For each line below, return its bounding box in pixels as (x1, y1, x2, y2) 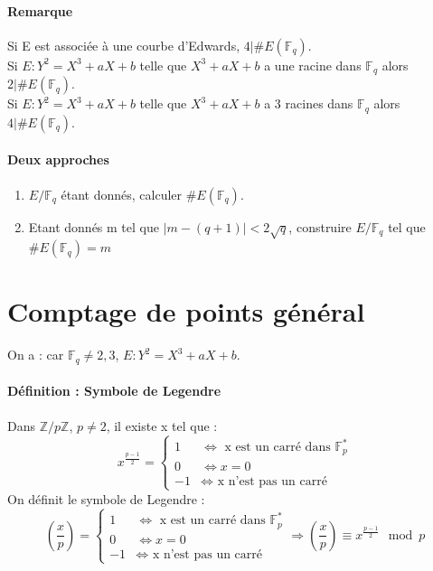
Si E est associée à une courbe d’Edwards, (7, 35, 240, 54)
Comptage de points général (7, 293, 365, 330)
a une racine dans (264, 55, 362, 74)
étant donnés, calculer (61, 184, 183, 203)
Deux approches (7, 150, 109, 169)
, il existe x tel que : (106, 416, 218, 435)
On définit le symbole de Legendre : (7, 489, 205, 508)
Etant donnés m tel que (28, 217, 159, 236)
